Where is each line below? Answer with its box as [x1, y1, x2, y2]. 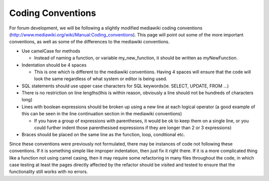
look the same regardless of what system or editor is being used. [34, 76, 167, 82]
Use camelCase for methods [21, 48, 81, 54]
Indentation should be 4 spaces [21, 62, 87, 68]
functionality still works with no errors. [9, 169, 88, 175]
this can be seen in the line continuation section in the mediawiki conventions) [21, 111, 182, 117]
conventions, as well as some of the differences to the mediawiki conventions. [9, 39, 170, 45]
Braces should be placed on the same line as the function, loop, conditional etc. [21, 132, 185, 138]
